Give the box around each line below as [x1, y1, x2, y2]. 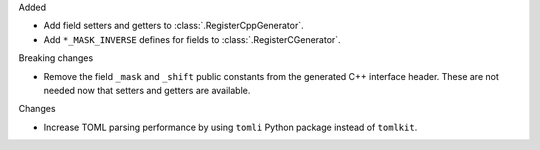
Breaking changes [18, 52, 94, 64]
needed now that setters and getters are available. [43, 84, 251, 96]
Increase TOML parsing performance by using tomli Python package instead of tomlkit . [43, 121, 418, 133]
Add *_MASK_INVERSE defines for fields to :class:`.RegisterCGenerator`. [43, 33, 341, 45]
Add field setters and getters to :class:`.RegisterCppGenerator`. [43, 20, 304, 32]
